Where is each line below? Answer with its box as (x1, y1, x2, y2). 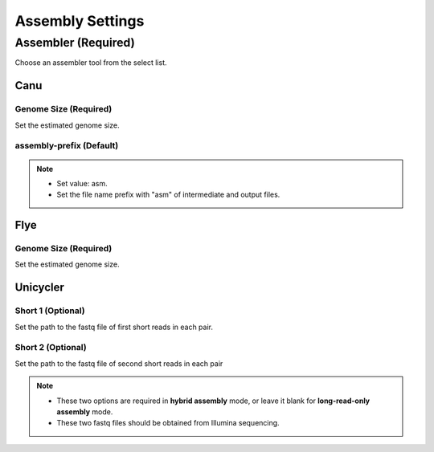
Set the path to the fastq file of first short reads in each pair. (14, 322, 213, 332)
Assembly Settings (14, 12, 145, 30)
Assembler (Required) (14, 35, 136, 50)
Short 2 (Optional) (14, 342, 88, 353)
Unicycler (14, 281, 64, 295)
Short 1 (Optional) (14, 305, 85, 316)
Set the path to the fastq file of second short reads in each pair (14, 358, 223, 369)
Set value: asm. (56, 178, 108, 188)
